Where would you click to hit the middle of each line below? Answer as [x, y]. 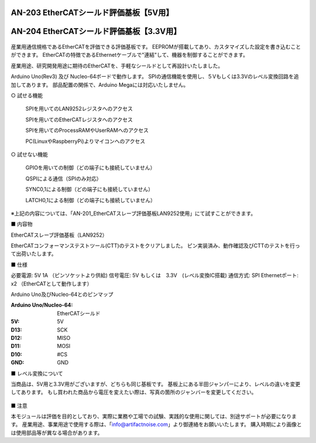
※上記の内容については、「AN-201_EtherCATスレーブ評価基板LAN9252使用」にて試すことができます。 [133, 213]
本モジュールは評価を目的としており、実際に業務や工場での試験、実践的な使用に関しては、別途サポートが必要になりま [154, 417]
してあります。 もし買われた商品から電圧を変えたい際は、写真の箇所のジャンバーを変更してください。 [134, 392]
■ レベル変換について [37, 373]
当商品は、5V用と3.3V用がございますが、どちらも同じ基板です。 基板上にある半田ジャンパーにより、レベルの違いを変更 [156, 384]
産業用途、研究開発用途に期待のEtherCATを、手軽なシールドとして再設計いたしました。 [117, 66]
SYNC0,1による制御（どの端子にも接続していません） [89, 189]
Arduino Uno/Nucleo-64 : [42, 305]
